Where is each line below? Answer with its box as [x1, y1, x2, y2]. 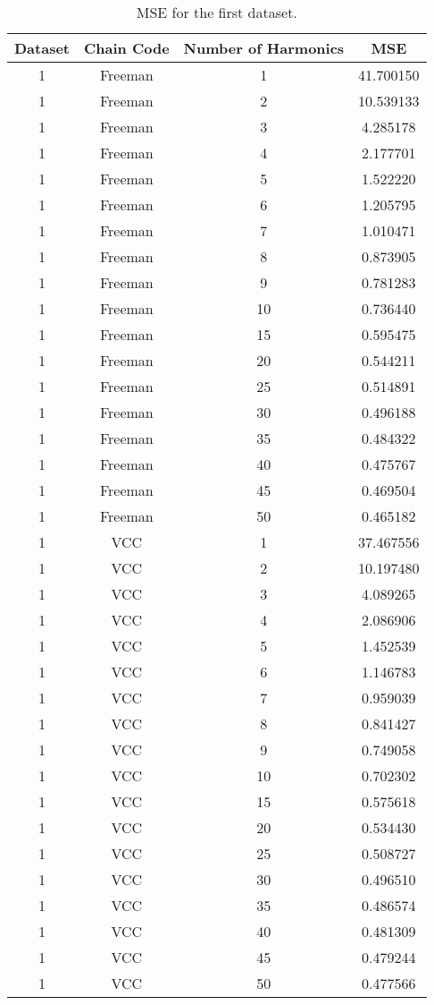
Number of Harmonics [183, 38, 345, 58]
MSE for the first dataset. [136, 2, 297, 22]
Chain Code [84, 38, 170, 58]
